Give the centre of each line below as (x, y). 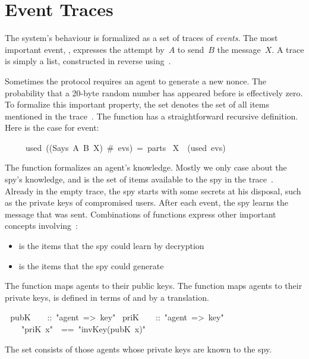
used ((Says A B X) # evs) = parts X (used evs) (125, 147)
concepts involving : (41, 226)
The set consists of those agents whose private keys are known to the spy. (138, 349)
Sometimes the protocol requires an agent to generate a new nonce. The (136, 81)
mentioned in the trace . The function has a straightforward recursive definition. (152, 116)
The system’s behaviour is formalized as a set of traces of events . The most (141, 38)
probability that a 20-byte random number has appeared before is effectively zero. (154, 92)
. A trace (288, 49)
